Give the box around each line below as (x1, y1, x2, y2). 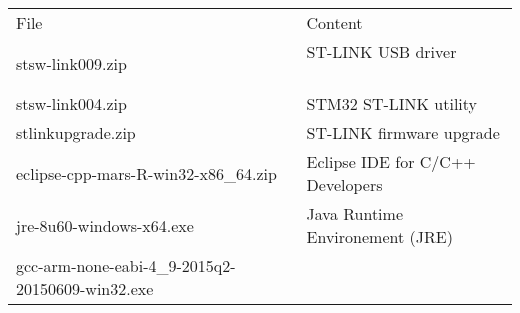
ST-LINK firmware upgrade (306, 121, 500, 144)
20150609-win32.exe (16, 277, 154, 300)
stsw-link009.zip (16, 51, 127, 75)
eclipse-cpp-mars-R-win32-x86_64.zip (16, 161, 277, 185)
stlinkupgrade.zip (16, 121, 136, 144)
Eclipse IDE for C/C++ (306, 150, 476, 173)
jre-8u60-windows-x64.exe (16, 213, 194, 237)
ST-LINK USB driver (306, 40, 457, 63)
